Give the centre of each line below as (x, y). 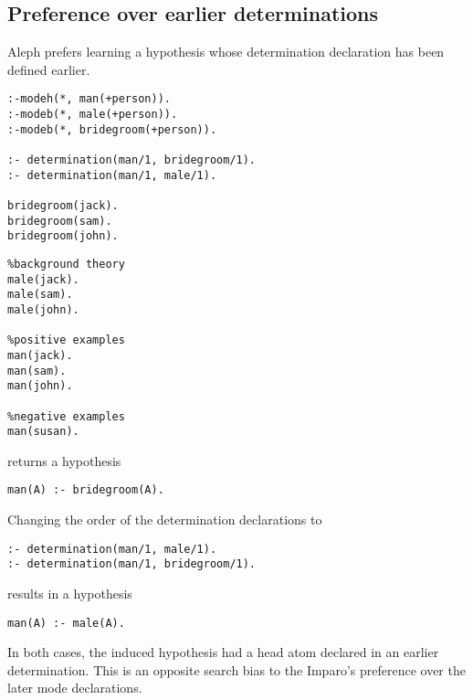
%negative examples (66, 416)
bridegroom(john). (63, 236)
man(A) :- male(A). (66, 623)
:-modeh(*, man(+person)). (89, 99)
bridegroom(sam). (60, 221)
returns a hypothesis (64, 460)
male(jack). (43, 279)
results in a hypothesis (70, 593)
